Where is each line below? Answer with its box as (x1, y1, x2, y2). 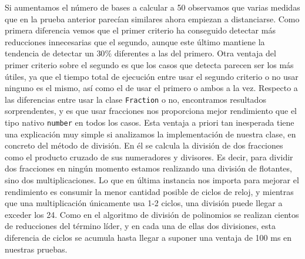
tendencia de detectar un (5, 47, 94, 59)
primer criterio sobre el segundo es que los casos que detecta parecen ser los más (5, 58, 294, 70)
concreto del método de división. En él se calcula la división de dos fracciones (5, 139, 283, 152)
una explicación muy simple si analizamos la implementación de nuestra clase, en (5, 127, 296, 140)
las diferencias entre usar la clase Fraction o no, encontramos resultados (5, 93, 266, 105)
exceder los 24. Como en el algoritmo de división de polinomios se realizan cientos (5, 208, 299, 220)
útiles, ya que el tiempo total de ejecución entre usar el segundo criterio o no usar (5, 70, 299, 82)
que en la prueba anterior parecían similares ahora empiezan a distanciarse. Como (5, 12, 300, 25)
